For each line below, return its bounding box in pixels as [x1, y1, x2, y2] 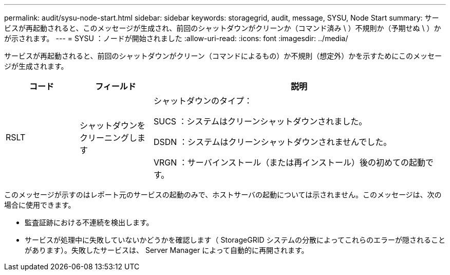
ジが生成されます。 [4, 62, 68, 70]
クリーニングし [79, 133, 137, 143]
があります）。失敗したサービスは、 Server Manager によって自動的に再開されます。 [25, 246, 309, 254]
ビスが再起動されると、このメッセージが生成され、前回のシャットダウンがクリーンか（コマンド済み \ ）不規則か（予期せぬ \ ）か [4, 24, 441, 32]
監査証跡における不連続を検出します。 [25, 218, 154, 227]
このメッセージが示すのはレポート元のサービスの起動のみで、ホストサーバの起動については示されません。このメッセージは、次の [4, 190, 442, 199]
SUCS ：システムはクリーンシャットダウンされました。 [153, 116, 367, 126]
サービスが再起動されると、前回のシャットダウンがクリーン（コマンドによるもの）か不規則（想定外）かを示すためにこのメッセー [4, 51, 442, 60]
